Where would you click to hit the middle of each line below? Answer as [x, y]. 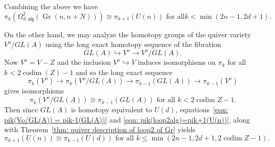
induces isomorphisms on [177, 62]
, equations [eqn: [202, 109]
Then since [21, 109]
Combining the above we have [51, 6]
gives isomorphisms [34, 91]
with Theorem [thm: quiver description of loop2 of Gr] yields [100, 129]
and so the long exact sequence [124, 72]
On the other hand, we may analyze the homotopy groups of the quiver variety [128, 34]
